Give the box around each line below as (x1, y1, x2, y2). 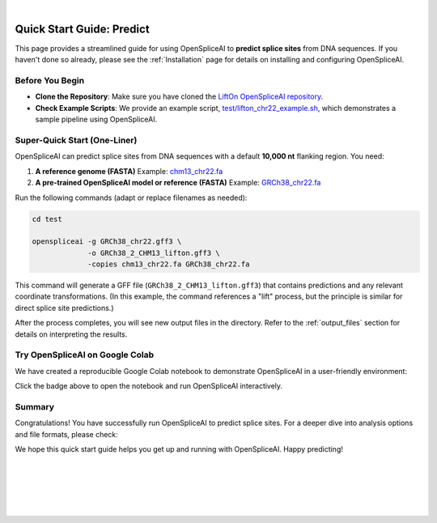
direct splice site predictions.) (15, 303, 114, 313)
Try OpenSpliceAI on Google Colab (15, 349, 155, 360)
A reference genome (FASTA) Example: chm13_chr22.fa (35, 166, 223, 176)
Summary (15, 401, 55, 412)
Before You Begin (15, 75, 85, 87)
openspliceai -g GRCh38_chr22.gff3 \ (32, 237, 182, 246)
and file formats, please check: (15, 429, 119, 439)
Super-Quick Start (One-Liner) (15, 134, 138, 146)
